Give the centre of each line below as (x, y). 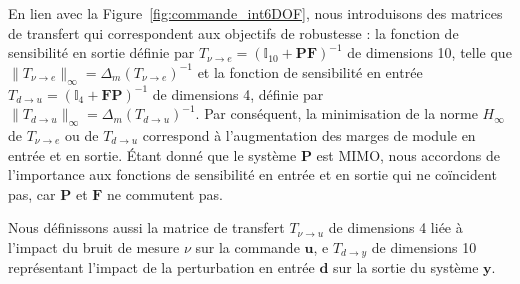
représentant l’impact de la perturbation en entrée (161, 267)
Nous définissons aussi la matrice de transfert (146, 227)
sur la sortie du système (406, 267)
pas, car (32, 193)
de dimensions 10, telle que (429, 52)
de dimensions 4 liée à (395, 227)
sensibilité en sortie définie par (101, 52)
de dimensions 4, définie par (238, 93)
